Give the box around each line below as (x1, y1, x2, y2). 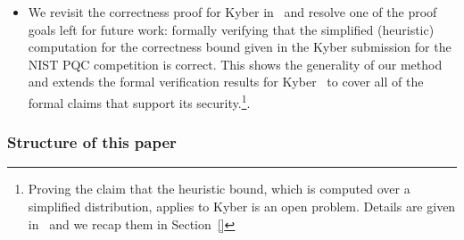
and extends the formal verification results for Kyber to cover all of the (28, 72, 424, 91)
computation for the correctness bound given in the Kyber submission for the (28, 37, 452, 56)
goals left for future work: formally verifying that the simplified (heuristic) (28, 20, 435, 38)
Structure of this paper (7, 131, 177, 153)
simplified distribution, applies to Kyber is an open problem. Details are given (28, 197, 456, 216)
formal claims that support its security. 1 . (28, 90, 251, 112)
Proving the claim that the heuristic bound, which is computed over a (28, 179, 410, 198)
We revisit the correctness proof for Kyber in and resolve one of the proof (28, 3, 437, 21)
